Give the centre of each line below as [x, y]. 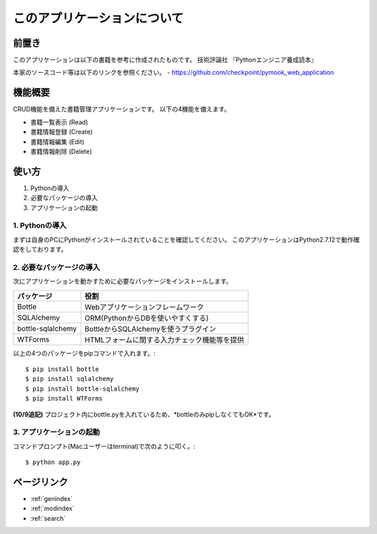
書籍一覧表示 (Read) [59, 122]
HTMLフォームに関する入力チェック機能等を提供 [164, 340]
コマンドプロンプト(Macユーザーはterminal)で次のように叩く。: [104, 446]
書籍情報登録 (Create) [62, 132]
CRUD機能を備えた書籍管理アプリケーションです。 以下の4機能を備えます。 [121, 109]
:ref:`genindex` [52, 499]
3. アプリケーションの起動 [57, 432]
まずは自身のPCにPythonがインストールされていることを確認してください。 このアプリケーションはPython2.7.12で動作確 [186, 239]
